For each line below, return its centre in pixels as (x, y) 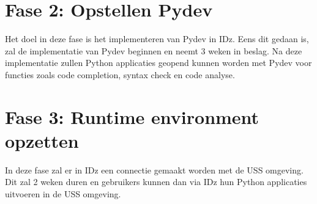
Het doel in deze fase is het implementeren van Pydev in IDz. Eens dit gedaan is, (157, 39)
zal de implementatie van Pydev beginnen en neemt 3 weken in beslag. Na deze (154, 50)
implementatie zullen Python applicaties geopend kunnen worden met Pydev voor (158, 63)
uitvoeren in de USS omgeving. (63, 194)
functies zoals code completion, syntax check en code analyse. (120, 74)
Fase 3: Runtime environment (132, 116)
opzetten (42, 140)
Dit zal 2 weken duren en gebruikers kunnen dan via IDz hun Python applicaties (156, 182)
